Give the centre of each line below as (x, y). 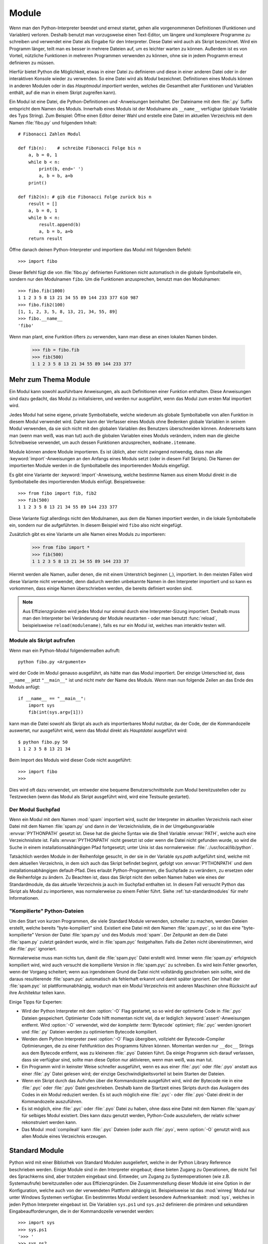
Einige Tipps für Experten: (36, 1002)
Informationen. (24, 898)
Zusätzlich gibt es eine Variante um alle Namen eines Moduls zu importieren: (88, 534)
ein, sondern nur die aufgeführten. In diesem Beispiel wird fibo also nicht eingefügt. (96, 525)
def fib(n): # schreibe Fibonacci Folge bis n (80, 148)
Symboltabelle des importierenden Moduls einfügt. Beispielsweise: (77, 482)
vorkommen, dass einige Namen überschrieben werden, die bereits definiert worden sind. (101, 588)
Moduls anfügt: (25, 687)
